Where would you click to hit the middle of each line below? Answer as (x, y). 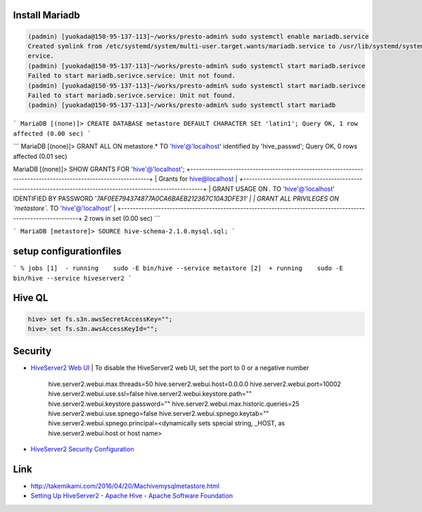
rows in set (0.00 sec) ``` (125, 218)
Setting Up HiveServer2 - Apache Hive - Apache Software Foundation (132, 496)
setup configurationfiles (68, 251)
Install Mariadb (46, 15)
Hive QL (31, 298)
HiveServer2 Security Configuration (82, 449)
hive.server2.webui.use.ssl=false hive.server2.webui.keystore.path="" (150, 394)
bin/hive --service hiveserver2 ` (72, 278)
